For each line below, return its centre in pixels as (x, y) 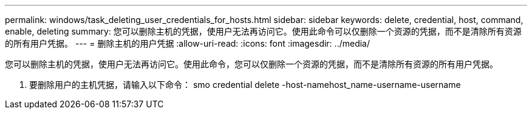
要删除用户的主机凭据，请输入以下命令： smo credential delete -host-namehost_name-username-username (245, 85)
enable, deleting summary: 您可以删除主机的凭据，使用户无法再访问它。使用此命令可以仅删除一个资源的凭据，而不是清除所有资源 (263, 31)
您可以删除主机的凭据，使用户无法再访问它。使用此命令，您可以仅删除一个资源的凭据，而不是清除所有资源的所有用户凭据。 (251, 64)
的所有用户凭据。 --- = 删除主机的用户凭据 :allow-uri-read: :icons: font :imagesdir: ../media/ (188, 43)
